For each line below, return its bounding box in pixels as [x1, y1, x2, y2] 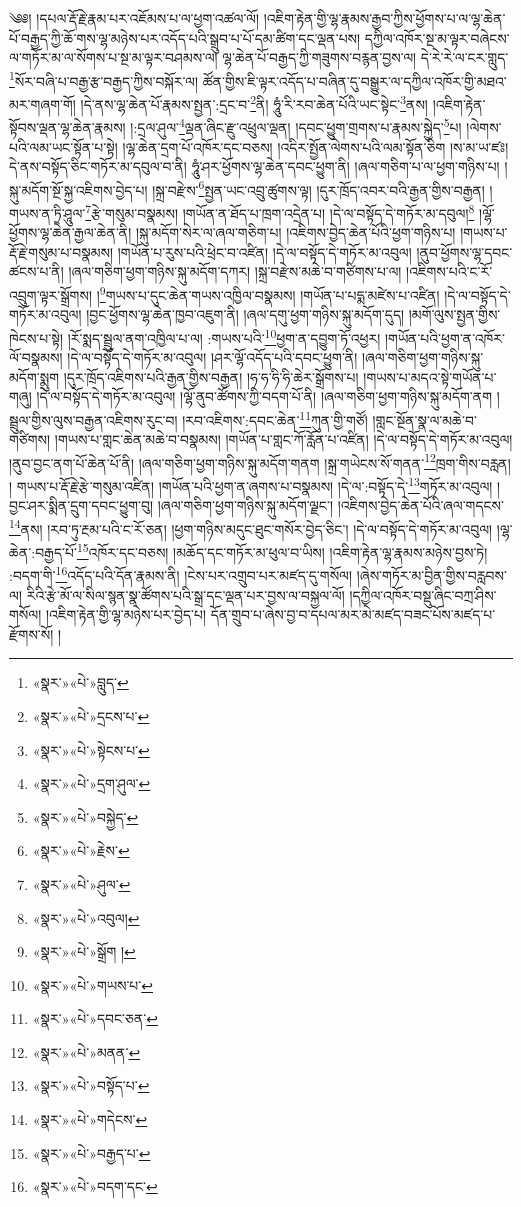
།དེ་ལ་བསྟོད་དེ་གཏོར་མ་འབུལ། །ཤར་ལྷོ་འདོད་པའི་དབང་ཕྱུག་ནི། [67, 347, 358, 368]
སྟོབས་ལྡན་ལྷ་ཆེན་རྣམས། [9, 116, 126, 137]
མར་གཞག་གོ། [9, 93, 76, 114]
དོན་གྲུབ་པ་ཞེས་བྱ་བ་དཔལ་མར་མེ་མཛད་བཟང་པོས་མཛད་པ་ [210, 604, 496, 625]
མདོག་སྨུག [9, 366, 60, 387]
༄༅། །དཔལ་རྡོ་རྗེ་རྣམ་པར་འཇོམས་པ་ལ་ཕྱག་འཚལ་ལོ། [9, 8, 260, 28]
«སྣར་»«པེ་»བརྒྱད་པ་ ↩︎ [32, 1142, 151, 1163]
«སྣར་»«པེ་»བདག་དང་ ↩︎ [32, 1176, 158, 1197]
